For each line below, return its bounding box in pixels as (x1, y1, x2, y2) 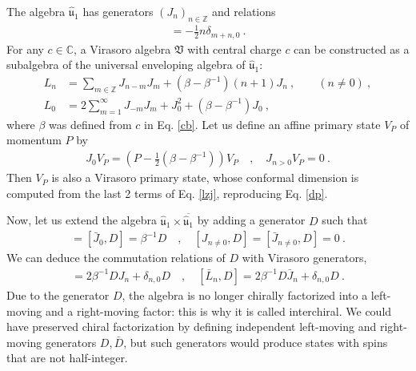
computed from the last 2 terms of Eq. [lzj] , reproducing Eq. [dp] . (6, 184, 328, 201)
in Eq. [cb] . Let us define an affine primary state (144, 115, 381, 132)
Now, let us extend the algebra (6, 212, 157, 228)
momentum (6, 131, 62, 148)
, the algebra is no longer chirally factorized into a (122, 286, 368, 303)
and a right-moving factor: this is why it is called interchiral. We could (45, 302, 392, 319)
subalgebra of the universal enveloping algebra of (6, 56, 246, 73)
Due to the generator (6, 286, 110, 303)
